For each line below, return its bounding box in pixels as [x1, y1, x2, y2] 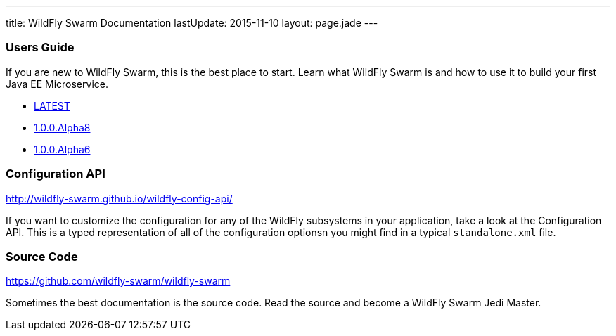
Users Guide [6, 40, 75, 55]
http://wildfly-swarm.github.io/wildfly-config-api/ [6, 192, 233, 205]
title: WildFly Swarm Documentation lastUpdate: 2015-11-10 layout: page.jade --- [6, 17, 378, 29]
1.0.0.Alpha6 [34, 143, 91, 155]
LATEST [34, 99, 70, 112]
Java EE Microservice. [6, 77, 108, 90]
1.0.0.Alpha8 [34, 121, 91, 134]
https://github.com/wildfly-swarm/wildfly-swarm [6, 275, 231, 287]
